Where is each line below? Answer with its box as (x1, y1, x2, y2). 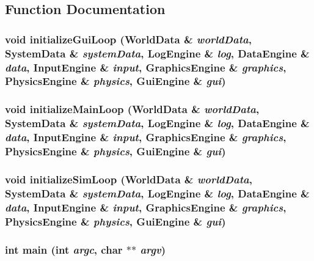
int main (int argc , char (5, 241, 123, 257)
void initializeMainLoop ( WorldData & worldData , (5, 101, 260, 117)
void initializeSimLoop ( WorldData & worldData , (5, 171, 252, 186)
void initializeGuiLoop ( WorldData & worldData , (5, 31, 252, 46)
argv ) (140, 241, 166, 257)
